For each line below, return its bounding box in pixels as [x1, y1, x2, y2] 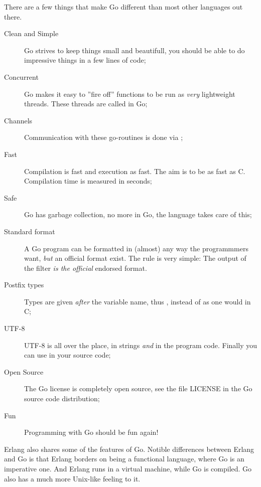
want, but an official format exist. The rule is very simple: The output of [24, 253, 246, 263]
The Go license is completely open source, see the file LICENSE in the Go [24, 383, 252, 394]
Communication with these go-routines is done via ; [24, 132, 183, 142]
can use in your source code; [24, 350, 111, 360]
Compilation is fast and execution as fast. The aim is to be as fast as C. [24, 166, 245, 176]
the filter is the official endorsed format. [24, 262, 147, 273]
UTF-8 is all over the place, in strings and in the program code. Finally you [24, 340, 257, 350]
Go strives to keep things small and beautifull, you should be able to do [24, 45, 245, 55]
